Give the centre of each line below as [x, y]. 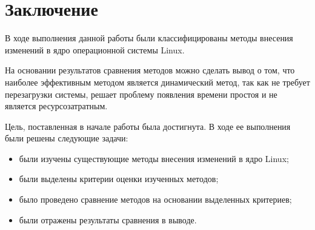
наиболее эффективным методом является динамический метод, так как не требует [157, 82]
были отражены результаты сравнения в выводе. [108, 219]
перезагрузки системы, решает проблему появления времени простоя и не [141, 94]
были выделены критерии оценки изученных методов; [119, 179]
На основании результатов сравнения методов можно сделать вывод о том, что [150, 70]
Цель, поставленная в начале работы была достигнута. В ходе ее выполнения [148, 126]
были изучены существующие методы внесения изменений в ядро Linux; [154, 158]
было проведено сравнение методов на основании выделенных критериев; [155, 199]
